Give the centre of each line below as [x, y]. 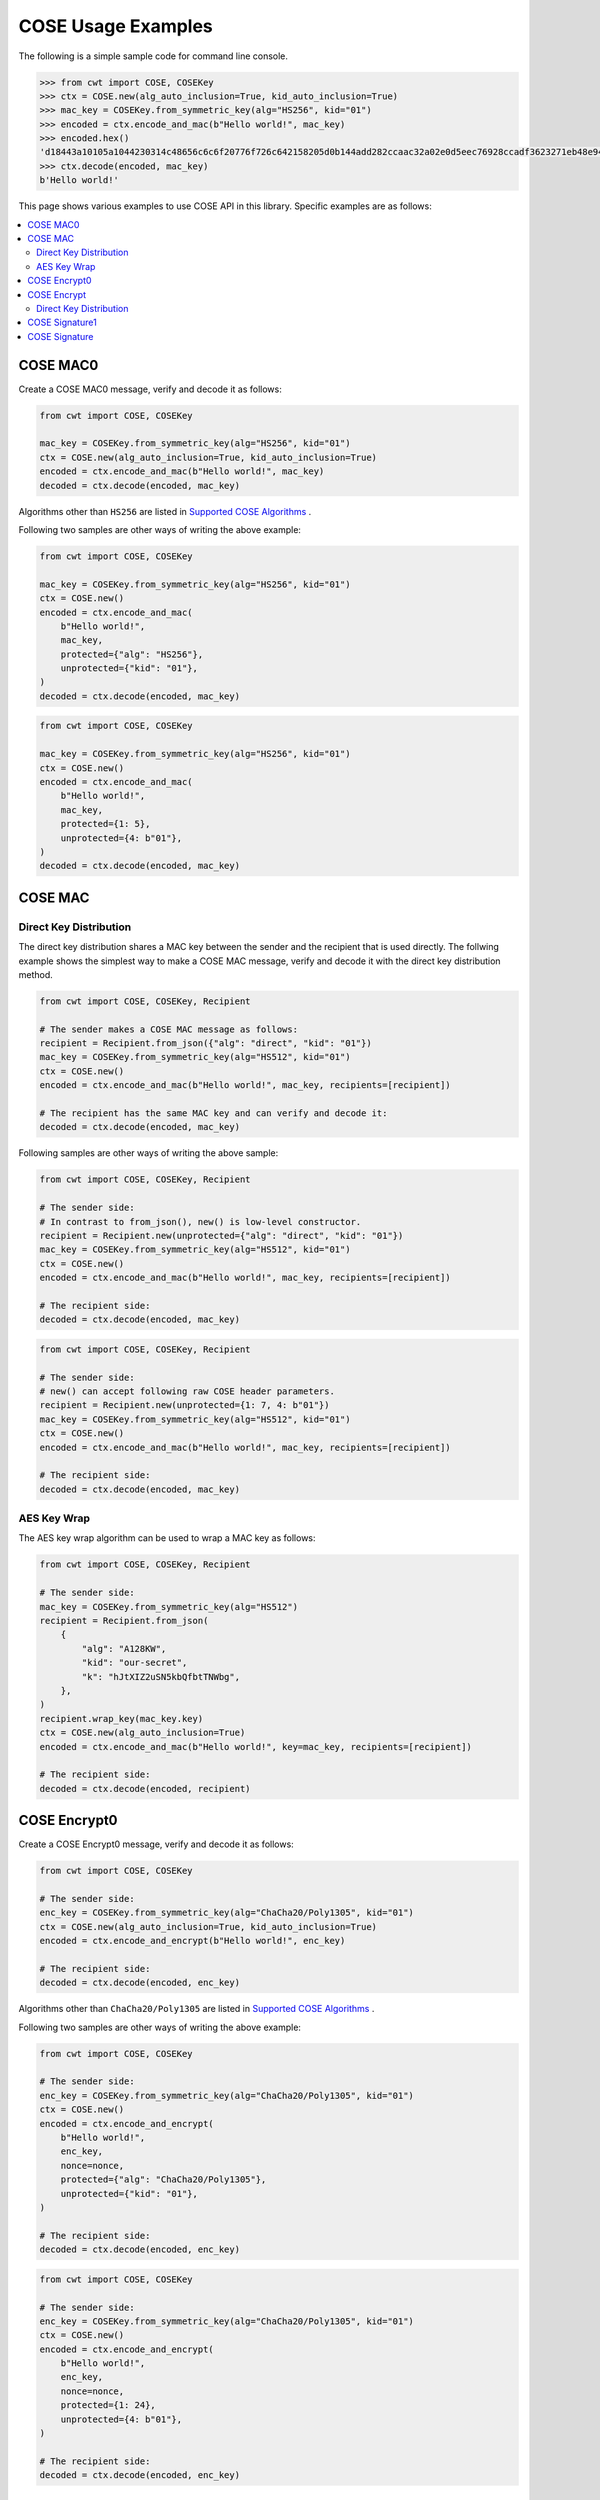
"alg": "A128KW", [124, 1648]
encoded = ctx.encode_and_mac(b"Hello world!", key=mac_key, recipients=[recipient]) [255, 1746]
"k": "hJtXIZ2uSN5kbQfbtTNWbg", [160, 1676]
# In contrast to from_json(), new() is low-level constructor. [200, 1221]
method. [36, 974]
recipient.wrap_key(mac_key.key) [121, 1718]
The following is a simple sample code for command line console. [153, 56]
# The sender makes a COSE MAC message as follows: [169, 1029]
